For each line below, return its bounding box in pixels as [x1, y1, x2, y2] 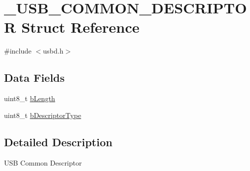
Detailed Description [4, 134, 113, 149]
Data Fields [4, 70, 65, 85]
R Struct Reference [4, 17, 140, 37]
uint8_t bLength [4, 93, 55, 104]
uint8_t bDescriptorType [4, 110, 82, 120]
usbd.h [43, 46, 64, 56]
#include [4, 46, 32, 56]
